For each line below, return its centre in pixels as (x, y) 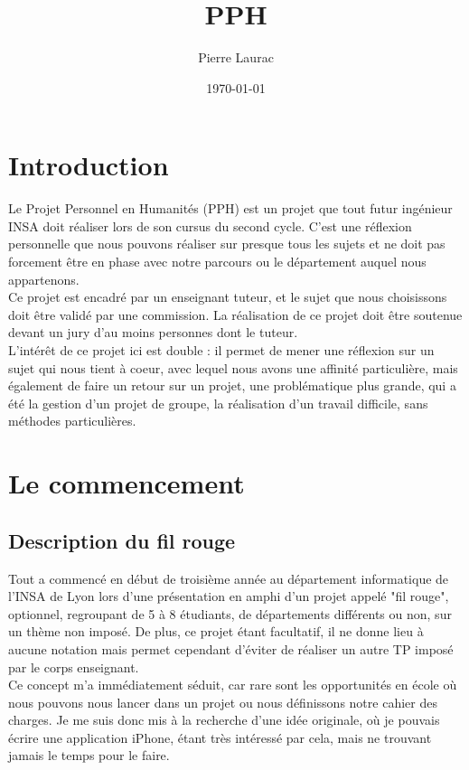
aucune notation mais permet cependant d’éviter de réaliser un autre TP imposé (231, 648)
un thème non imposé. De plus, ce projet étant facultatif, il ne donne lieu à (216, 631)
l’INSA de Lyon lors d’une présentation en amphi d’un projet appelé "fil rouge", (229, 596)
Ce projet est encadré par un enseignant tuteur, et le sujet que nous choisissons (228, 297)
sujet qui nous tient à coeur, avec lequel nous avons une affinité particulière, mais (233, 367)
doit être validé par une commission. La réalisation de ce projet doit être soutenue (235, 314)
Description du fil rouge (122, 540)
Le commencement (127, 483)
